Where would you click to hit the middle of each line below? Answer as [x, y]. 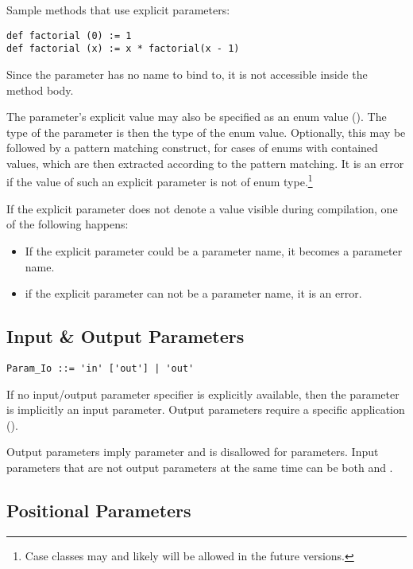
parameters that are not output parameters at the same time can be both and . [200, 467]
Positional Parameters [99, 510]
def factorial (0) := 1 [69, 35]
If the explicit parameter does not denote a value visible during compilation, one [202, 208]
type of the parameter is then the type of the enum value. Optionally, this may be [206, 132]
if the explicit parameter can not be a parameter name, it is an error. [193, 293]
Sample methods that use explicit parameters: [118, 10]
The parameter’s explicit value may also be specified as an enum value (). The [197, 117]
